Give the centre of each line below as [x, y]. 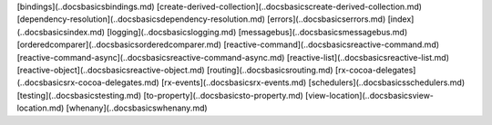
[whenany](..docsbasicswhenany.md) [137, 108]
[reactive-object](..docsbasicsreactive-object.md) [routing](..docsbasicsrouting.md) [175, 70]
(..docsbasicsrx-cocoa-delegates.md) [88, 82]
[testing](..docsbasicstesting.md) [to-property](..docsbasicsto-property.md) [160, 95]
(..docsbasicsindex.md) [61, 32]
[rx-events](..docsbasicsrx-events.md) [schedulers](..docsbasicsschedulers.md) [313, 82]
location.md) [41, 108]
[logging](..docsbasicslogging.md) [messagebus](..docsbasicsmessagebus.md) [257, 32]
